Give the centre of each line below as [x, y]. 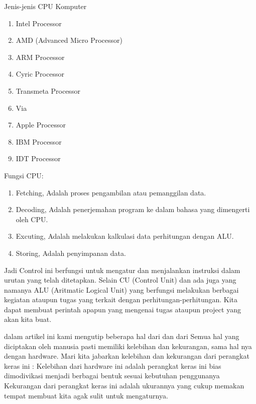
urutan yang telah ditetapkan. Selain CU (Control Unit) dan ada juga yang [120, 280]
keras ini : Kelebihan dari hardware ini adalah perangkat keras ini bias [113, 365]
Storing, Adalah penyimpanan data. [71, 253]
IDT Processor [38, 158]
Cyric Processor [40, 74]
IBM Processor [39, 141]
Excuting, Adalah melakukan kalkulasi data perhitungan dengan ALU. [125, 236]
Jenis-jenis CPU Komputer [45, 6]
